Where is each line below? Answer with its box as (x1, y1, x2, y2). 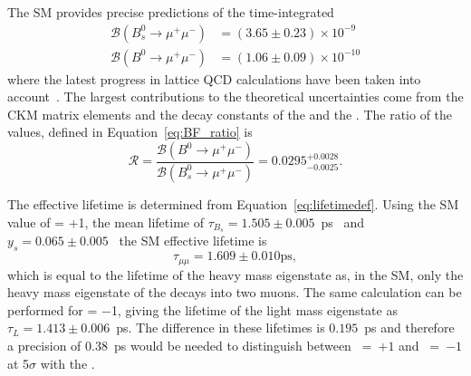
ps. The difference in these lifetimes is (116, 318, 325, 337)
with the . (40, 353, 95, 372)
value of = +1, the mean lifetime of (7, 212, 204, 231)
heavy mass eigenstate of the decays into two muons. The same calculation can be (7, 283, 462, 302)
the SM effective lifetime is (119, 231, 267, 250)
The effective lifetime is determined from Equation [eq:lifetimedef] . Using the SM (7, 194, 459, 213)
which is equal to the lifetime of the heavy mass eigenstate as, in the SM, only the (7, 265, 464, 284)
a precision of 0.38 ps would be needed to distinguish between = (7, 335, 372, 354)
